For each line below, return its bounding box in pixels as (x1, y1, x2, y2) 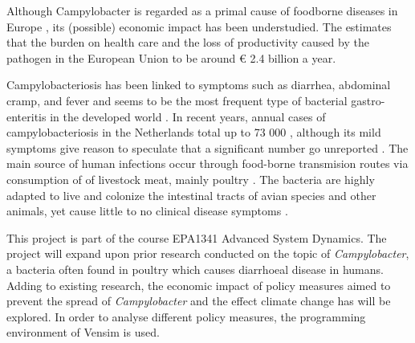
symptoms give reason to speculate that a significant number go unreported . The (6, 139, 409, 156)
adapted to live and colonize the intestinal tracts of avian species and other (6, 186, 376, 203)
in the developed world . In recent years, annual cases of (50, 108, 326, 125)
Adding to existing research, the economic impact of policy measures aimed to (6, 276, 391, 293)
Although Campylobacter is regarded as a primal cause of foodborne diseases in (6, 2, 398, 18)
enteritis (6, 108, 47, 125)
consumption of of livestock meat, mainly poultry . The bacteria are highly (6, 170, 375, 187)
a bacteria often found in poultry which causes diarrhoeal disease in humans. (6, 260, 384, 277)
